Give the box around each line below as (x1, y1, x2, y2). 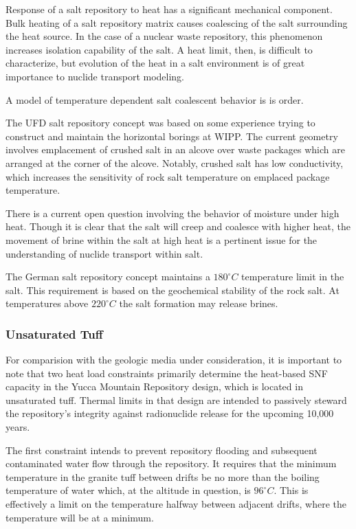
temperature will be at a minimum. (5, 510, 154, 524)
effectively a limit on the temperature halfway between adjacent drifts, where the (5, 497, 347, 511)
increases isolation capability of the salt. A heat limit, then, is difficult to (5, 42, 313, 56)
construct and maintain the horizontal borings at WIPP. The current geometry (5, 128, 338, 143)
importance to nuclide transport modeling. (5, 69, 185, 83)
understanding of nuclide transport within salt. (5, 246, 203, 260)
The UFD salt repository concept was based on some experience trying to (5, 115, 315, 130)
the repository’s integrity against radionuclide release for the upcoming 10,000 (5, 406, 334, 420)
